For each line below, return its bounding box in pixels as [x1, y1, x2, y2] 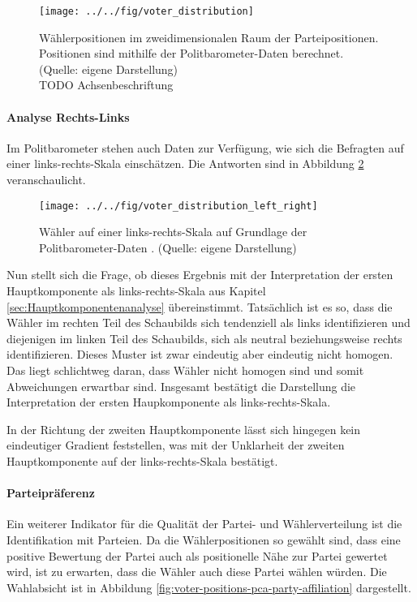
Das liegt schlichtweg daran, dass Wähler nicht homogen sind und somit [6, 362, 364, 379]
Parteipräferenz [6, 484, 95, 501]
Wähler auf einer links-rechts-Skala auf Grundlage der [39, 223, 307, 240]
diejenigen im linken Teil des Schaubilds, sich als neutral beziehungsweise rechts [6, 329, 402, 346]
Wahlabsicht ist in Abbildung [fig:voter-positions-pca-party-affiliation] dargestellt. [6, 578, 411, 596]
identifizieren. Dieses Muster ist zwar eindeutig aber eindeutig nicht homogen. [6, 346, 393, 363]
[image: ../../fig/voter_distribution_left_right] [39, 200, 318, 212]
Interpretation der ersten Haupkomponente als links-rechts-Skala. [6, 393, 331, 411]
